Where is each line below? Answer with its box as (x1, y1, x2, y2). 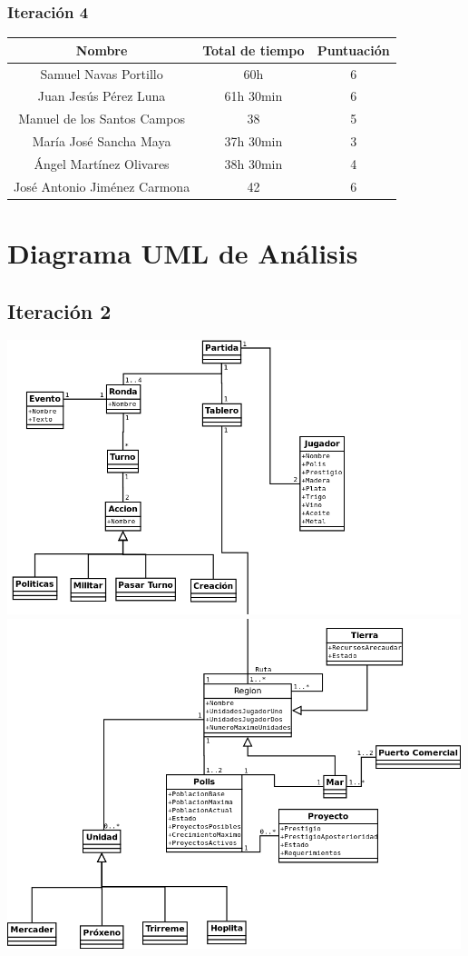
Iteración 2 (7, 296, 112, 324)
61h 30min (224, 86, 283, 105)
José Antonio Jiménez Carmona (14, 176, 190, 195)
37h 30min (224, 132, 283, 151)
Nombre (75, 40, 128, 59)
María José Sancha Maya (32, 132, 171, 151)
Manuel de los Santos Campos (18, 109, 185, 128)
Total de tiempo (202, 40, 305, 59)
